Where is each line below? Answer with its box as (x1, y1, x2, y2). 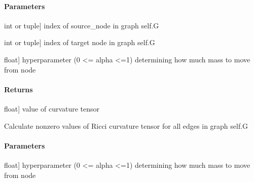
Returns (4, 84, 33, 94)
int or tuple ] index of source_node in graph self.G (4, 20, 159, 30)
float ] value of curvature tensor (4, 103, 100, 114)
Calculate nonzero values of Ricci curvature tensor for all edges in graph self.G (4, 120, 248, 131)
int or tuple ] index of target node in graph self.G (4, 37, 155, 48)
